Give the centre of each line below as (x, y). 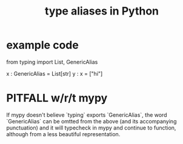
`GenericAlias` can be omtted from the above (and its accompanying (91, 121)
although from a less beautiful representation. (63, 134)
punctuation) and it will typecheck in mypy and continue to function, (91, 128)
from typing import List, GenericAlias (52, 62)
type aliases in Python (102, 11)
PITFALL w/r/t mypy (57, 98)
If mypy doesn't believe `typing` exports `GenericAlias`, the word (87, 115)
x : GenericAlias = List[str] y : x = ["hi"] (55, 73)
